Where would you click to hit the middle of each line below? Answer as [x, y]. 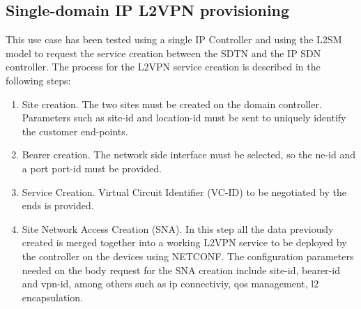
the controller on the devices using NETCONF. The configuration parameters [188, 256]
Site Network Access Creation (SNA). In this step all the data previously [178, 228]
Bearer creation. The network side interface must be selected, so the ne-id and [189, 154]
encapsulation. [53, 297]
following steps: [38, 80]
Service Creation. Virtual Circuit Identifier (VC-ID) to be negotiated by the [184, 191]
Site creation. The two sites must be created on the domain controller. [172, 104]
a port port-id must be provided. [92, 168]
